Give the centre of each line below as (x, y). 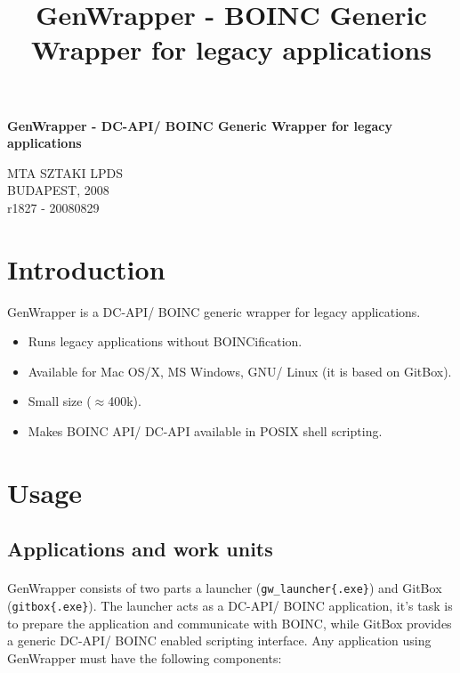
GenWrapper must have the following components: (145, 657)
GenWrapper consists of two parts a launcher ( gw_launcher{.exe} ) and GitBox (225, 588)
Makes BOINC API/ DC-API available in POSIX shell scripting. (205, 431)
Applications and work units (140, 549)
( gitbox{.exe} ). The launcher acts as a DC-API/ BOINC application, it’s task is (230, 606)
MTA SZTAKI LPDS (65, 172)
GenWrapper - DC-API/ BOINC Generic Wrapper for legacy (200, 125)
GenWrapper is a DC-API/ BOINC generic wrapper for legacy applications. (214, 311)
